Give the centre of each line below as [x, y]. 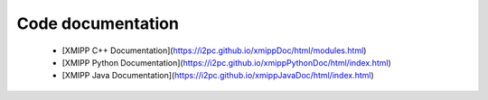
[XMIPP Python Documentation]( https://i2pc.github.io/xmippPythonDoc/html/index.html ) [227, 62]
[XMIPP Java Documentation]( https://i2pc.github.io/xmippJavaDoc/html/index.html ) [218, 76]
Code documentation [98, 23]
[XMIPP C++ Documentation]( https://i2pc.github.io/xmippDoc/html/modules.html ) [214, 50]
